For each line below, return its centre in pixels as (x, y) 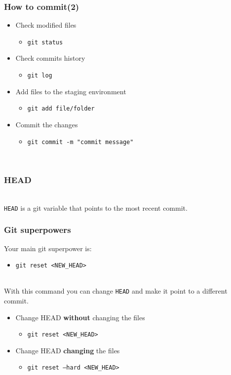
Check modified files (46, 25)
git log (40, 76)
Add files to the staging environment (71, 91)
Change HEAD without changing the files (80, 317)
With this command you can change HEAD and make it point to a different (116, 291)
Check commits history (50, 58)
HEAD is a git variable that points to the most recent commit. (96, 207)
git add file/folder (61, 109)
